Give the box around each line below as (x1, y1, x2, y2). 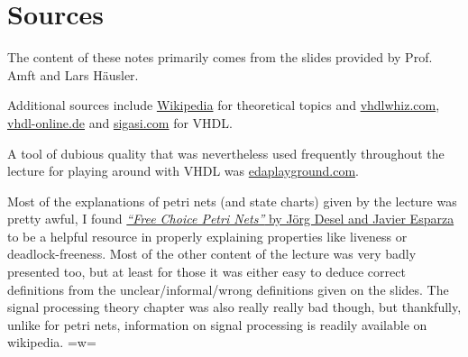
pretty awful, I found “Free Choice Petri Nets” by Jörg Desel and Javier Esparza (7, 209, 454, 228)
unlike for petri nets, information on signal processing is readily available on (7, 315, 427, 334)
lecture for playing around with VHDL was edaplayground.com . (7, 161, 359, 180)
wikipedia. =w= (7, 333, 96, 352)
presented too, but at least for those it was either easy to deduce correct (7, 262, 406, 281)
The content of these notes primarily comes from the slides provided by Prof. (7, 48, 433, 67)
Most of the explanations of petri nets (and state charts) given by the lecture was (7, 191, 457, 210)
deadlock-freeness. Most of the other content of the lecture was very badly (7, 244, 417, 263)
